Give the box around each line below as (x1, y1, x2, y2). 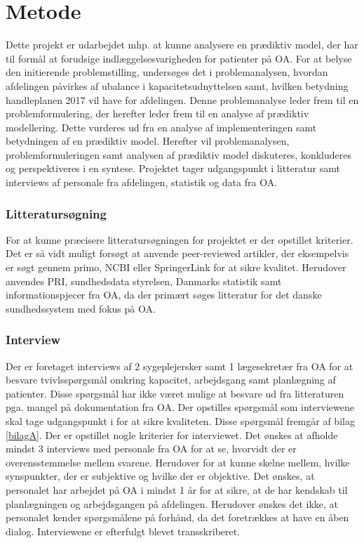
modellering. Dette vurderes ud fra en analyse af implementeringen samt (6, 119, 317, 134)
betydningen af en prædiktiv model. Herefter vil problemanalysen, (6, 133, 290, 148)
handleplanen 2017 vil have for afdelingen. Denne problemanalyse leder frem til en (6, 92, 359, 107)
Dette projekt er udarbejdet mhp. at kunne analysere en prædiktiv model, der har (6, 37, 358, 52)
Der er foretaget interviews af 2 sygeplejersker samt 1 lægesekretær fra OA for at (6, 358, 353, 373)
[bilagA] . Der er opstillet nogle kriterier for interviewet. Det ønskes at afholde (6, 427, 338, 442)
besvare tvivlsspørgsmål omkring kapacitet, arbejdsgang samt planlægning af (6, 372, 336, 387)
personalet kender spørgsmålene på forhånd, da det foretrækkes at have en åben (6, 510, 349, 525)
